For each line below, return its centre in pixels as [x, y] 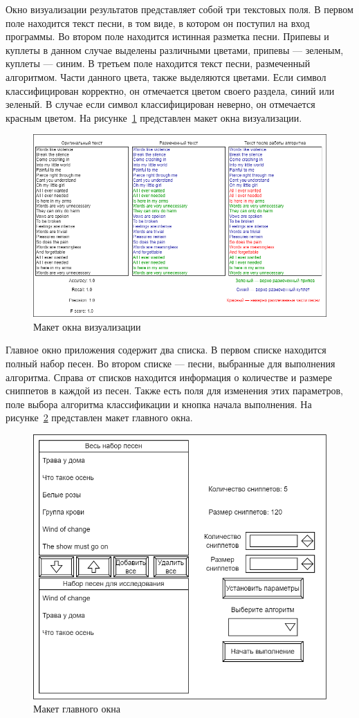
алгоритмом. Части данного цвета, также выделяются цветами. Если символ [166, 76]
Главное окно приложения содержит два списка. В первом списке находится [166, 350]
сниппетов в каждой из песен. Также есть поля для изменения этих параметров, [174, 390]
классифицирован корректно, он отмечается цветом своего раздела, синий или [170, 90]
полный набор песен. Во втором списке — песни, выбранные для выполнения [171, 363]
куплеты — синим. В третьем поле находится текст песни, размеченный [158, 63]
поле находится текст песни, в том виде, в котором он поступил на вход [158, 22]
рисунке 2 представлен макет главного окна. [99, 417]
